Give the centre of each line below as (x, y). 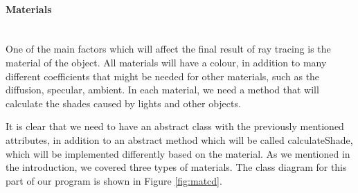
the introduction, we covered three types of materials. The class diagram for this (176, 167)
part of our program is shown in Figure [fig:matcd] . (114, 180)
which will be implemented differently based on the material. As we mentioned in (178, 153)
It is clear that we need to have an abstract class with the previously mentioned (175, 126)
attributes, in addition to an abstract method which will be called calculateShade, (179, 139)
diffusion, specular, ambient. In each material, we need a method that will (162, 90)
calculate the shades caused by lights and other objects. (123, 103)
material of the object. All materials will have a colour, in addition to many (166, 62)
